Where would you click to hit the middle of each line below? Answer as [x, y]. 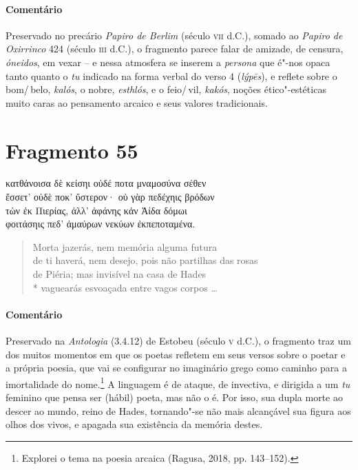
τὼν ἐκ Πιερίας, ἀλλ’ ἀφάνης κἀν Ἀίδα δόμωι [96, 210]
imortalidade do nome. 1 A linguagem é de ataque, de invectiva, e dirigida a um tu [178, 382]
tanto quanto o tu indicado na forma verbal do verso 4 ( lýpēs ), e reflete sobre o [171, 75]
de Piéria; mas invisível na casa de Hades [119, 274]
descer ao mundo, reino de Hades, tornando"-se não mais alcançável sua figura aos [178, 410]
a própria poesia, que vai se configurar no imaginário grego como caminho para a [176, 368]
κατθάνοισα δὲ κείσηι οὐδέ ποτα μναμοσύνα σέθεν [106, 183]
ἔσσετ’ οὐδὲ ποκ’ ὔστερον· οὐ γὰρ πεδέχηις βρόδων [110, 197]
